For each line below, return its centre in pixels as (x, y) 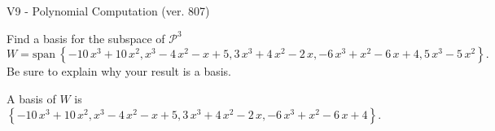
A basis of (31, 98)
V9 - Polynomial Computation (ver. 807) (108, 11)
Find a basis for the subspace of (86, 38)
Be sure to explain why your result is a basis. (119, 71)
